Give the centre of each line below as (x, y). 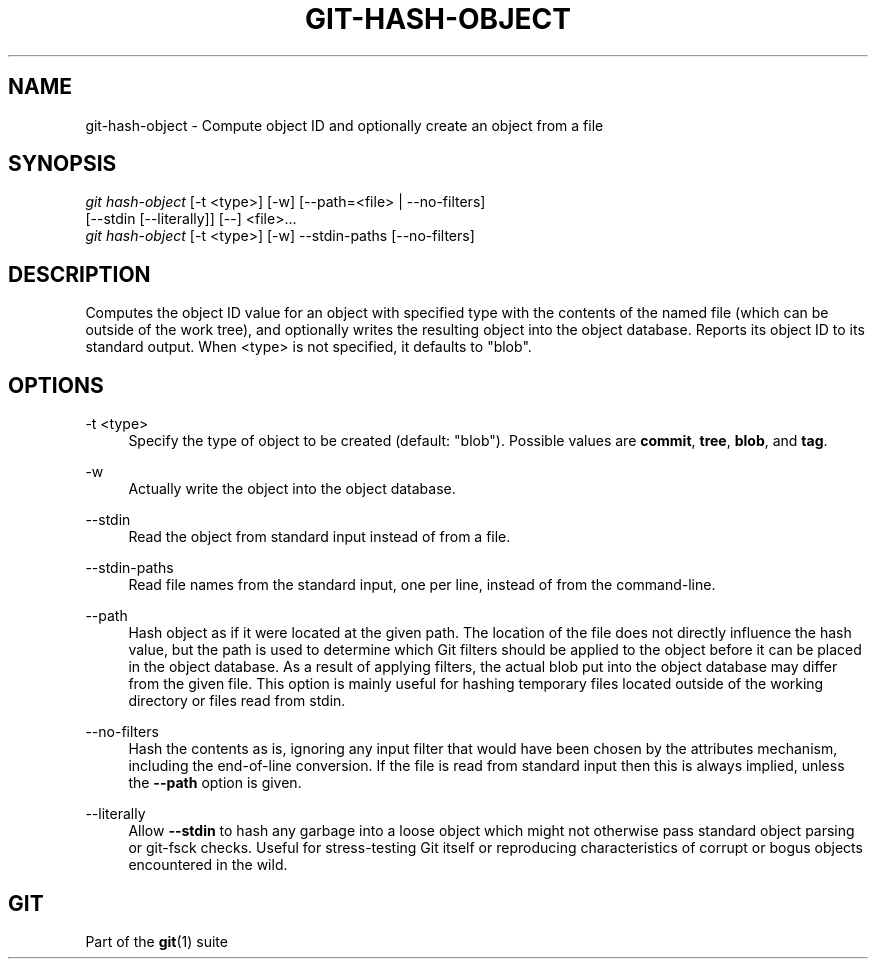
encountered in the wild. (208, 865)
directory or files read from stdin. (237, 701)
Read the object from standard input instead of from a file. (319, 537)
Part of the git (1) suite (156, 941)
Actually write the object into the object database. (292, 489)
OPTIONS (56, 385)
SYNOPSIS (62, 164)
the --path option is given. (215, 783)
